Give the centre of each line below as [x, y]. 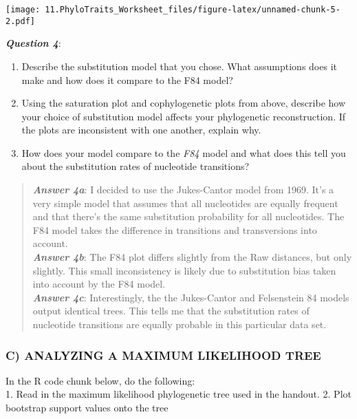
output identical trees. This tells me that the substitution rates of [171, 311]
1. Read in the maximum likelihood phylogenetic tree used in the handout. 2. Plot [178, 394]
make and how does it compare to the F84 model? [127, 79]
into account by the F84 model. [99, 284]
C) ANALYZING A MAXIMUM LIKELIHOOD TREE [163, 355]
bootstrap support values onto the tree [87, 407]
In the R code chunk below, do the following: [100, 380]
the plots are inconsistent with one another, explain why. [141, 130]
